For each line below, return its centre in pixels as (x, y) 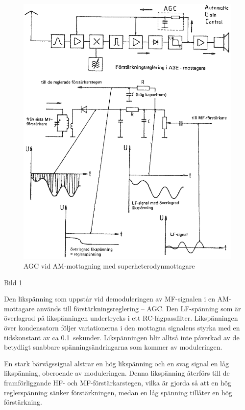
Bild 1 (13, 282)
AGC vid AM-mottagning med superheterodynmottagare (109, 266)
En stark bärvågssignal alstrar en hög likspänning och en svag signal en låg (117, 363)
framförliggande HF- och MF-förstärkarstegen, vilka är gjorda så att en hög (118, 382)
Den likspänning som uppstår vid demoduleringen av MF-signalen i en (110, 299)
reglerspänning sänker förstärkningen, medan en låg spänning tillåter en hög (118, 392)
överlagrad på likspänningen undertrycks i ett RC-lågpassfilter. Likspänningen (121, 318)
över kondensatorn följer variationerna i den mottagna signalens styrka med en (122, 328)
